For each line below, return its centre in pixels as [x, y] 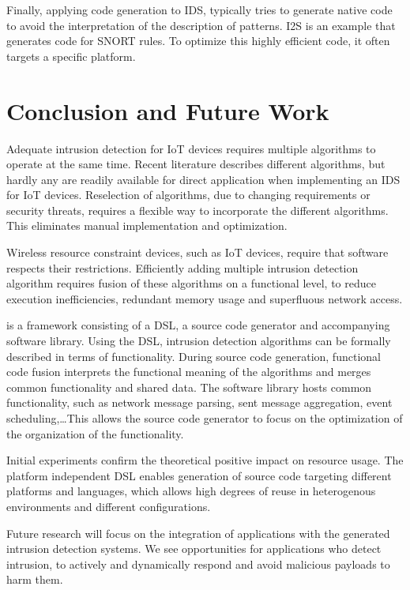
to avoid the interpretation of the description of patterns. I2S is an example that [201, 25]
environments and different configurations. [109, 506]
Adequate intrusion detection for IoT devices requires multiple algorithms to [191, 148]
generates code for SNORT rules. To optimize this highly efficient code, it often [198, 41]
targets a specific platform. [71, 56]
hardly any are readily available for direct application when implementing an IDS [203, 179]
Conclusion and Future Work [168, 110]
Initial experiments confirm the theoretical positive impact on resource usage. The [205, 460]
